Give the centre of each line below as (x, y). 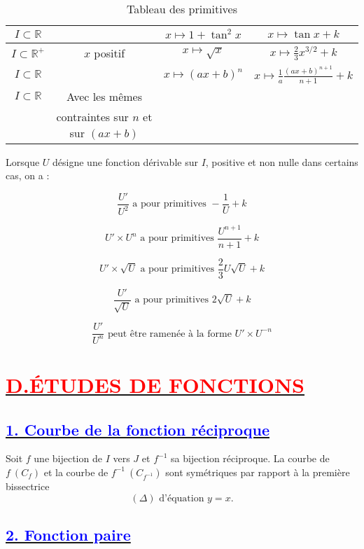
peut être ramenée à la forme (169, 334)
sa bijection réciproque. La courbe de (250, 458)
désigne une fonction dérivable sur (125, 161)
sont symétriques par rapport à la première (258, 472)
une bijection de (68, 458)
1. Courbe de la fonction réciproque (138, 429)
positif (110, 53)
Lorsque (23, 161)
